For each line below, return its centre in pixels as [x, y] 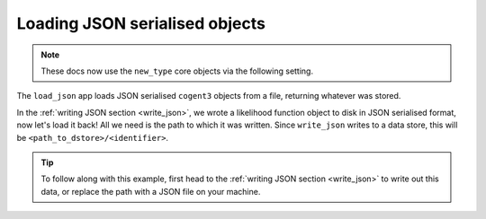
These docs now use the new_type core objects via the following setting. [177, 71]
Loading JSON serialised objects [141, 23]
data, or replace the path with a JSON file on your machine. [151, 191]
